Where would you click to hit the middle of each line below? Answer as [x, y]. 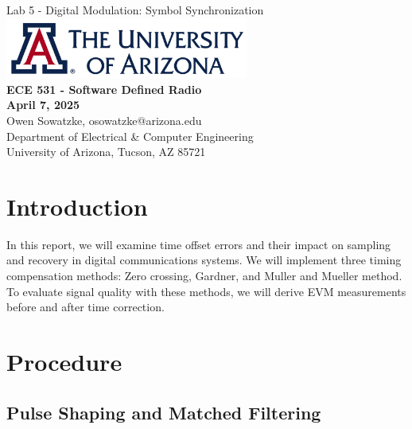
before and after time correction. [86, 307]
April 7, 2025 [43, 105]
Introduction [77, 206]
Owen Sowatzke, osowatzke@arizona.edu [104, 120]
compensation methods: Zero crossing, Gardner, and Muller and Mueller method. [204, 276]
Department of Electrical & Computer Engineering [130, 136]
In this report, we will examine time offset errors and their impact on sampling [199, 244]
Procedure [64, 362]
